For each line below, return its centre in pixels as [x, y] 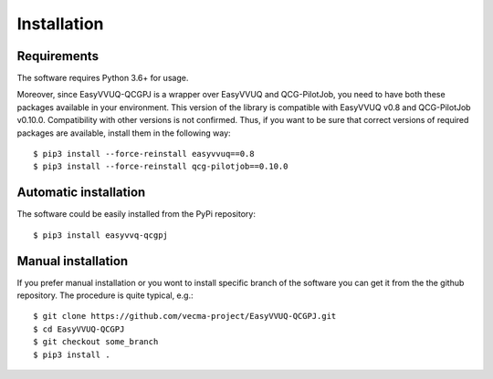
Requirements [58, 56]
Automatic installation [81, 193]
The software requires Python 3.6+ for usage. [103, 78]
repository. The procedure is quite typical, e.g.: [105, 295]
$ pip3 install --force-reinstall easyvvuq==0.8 [144, 154]
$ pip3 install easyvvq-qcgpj [101, 235]
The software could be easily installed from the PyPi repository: [136, 214]
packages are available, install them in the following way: [124, 133]
